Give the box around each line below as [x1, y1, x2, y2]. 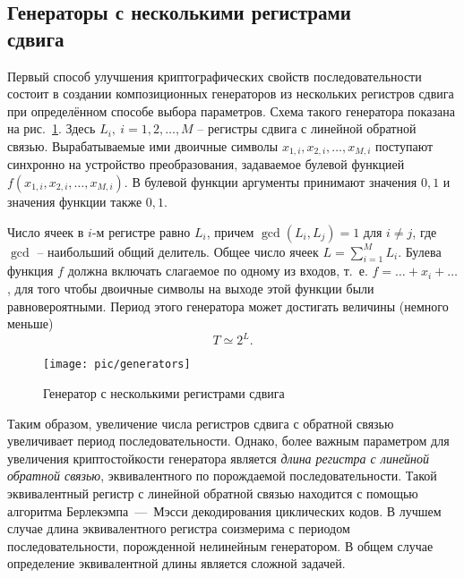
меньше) [7, 314, 54, 333]
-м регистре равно [91, 222, 191, 241]
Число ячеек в [7, 222, 84, 241]
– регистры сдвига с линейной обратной [197, 119, 417, 138]
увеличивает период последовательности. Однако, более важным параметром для [7, 431, 450, 450]
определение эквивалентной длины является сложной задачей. [7, 554, 346, 573]
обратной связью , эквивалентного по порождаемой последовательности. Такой [7, 466, 437, 485]
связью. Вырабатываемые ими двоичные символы [7, 136, 279, 155]
